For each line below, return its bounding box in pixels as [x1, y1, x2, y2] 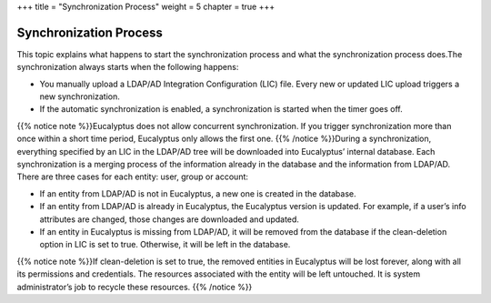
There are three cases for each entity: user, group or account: [16, 171, 249, 182]
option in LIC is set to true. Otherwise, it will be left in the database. [39, 239, 291, 250]
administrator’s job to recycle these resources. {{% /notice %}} [16, 281, 253, 292]
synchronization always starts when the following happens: [16, 62, 239, 73]
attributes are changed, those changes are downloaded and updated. [39, 214, 300, 225]
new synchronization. [39, 91, 120, 102]
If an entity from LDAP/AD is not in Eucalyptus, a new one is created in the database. [39, 187, 356, 199]
